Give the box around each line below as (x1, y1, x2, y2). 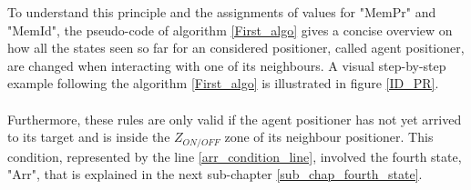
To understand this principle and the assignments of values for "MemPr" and (7, 3, 436, 21)
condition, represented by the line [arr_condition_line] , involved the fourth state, (7, 146, 462, 165)
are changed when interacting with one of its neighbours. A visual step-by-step (7, 55, 446, 75)
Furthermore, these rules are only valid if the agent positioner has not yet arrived (7, 109, 462, 128)
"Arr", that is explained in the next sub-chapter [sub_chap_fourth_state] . (7, 165, 423, 184)
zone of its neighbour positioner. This (224, 127, 434, 146)
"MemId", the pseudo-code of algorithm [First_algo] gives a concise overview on (7, 20, 453, 39)
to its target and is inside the (7, 127, 170, 146)
